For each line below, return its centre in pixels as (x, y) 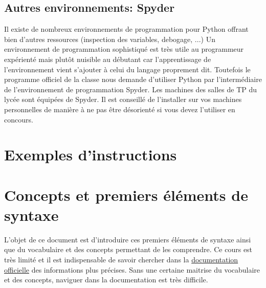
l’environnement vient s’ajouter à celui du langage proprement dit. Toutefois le (127, 69)
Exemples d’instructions (91, 155)
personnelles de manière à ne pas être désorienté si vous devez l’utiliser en (120, 109)
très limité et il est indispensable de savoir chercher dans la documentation (121, 260)
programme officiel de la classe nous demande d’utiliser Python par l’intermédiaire (133, 79)
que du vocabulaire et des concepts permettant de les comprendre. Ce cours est (128, 249)
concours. (19, 119)
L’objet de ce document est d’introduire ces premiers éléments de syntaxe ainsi (128, 239)
